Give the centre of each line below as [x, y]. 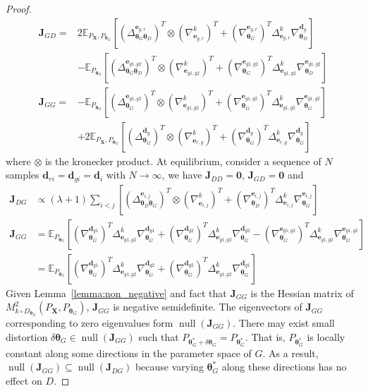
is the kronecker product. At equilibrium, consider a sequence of [183, 161]
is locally [326, 336]
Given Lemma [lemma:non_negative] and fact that [116, 293]
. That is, [265, 336]
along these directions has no [284, 367]
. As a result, [290, 353]
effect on [24, 380]
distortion [27, 336]
